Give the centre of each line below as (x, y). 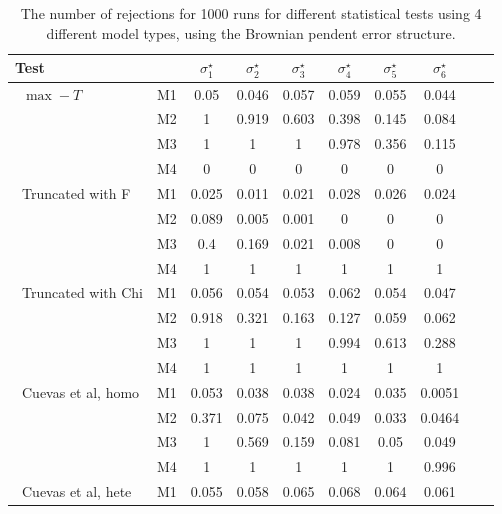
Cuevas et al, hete (76, 491)
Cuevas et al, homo (80, 391)
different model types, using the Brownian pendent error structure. (251, 32)
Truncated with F (76, 192)
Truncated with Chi (82, 292)
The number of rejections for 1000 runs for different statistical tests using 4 (251, 13)
